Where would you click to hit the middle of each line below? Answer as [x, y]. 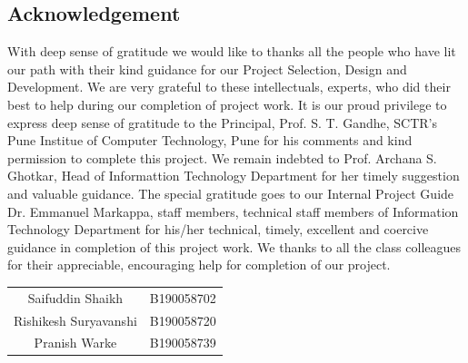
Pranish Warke [75, 343]
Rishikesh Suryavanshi [75, 320]
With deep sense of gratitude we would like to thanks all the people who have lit [232, 51]
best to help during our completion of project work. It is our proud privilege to [227, 104]
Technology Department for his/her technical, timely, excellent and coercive [218, 229]
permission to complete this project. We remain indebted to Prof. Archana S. [222, 157]
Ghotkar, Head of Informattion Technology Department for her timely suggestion [234, 176]
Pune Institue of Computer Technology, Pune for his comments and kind [210, 140]
